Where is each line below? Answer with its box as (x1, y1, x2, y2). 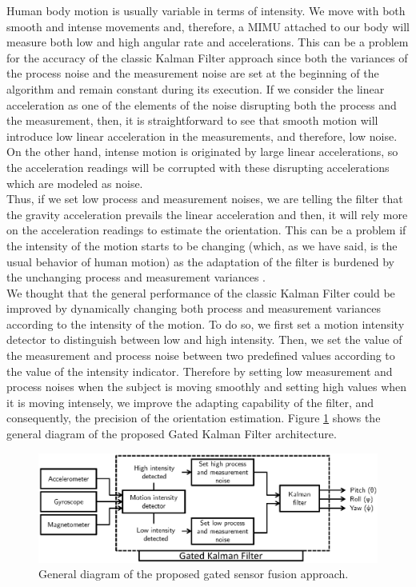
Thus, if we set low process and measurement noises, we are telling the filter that (6, 190, 403, 207)
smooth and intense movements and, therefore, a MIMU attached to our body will (6, 18, 410, 34)
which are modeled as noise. (6, 174, 143, 191)
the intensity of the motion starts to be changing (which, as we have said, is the (6, 237, 398, 254)
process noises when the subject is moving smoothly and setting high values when (6, 378, 407, 395)
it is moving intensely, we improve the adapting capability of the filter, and (6, 393, 374, 410)
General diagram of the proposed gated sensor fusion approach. (38, 565, 349, 582)
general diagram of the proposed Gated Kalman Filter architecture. (6, 425, 337, 442)
